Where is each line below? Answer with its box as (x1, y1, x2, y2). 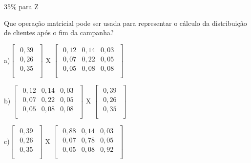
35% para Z (4, 1, 39, 11)
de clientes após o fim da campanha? (4, 27, 114, 38)
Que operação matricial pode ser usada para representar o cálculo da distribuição (4, 18, 247, 28)
